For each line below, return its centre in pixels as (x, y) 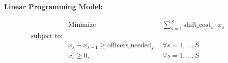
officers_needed (129, 45)
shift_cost (197, 25)
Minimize (82, 25)
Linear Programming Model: (54, 6)
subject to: (47, 36)
